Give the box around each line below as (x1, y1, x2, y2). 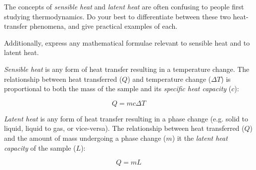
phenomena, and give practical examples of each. (29, 21, 178, 31)
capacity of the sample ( (4, 142, 76, 153)
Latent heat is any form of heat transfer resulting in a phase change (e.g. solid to (4, 113, 248, 123)
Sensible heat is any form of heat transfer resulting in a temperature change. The (4, 63, 250, 74)
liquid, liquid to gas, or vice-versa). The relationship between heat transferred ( (4, 123, 245, 133)
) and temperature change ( (127, 73, 211, 84)
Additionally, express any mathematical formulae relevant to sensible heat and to (4, 37, 250, 48)
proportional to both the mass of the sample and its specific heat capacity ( (4, 83, 232, 94)
